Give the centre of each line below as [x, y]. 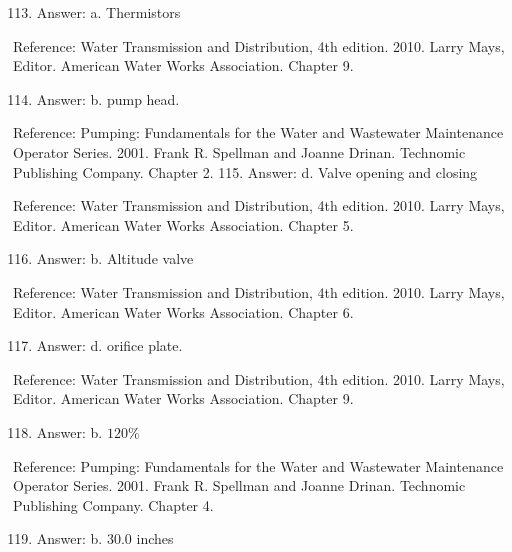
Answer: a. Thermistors [108, 12]
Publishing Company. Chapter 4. [113, 504]
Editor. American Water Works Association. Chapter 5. [183, 224]
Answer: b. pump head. [108, 98]
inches [155, 538]
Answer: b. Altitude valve [115, 258]
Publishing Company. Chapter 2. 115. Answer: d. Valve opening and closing [245, 171]
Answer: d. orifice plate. [109, 345]
